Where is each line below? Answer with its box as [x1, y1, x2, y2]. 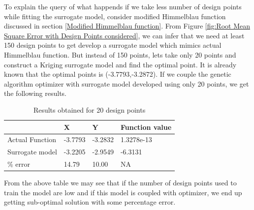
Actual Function [7, 134, 56, 145]
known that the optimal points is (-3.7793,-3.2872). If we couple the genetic [4, 69, 231, 79]
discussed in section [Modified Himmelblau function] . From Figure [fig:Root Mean [4, 21, 250, 31]
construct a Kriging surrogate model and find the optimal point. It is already [4, 59, 237, 69]
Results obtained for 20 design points [33, 104, 146, 115]
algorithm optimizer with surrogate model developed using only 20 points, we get [4, 78, 249, 89]
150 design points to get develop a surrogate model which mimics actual [4, 40, 222, 50]
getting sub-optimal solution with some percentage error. [4, 197, 176, 207]
